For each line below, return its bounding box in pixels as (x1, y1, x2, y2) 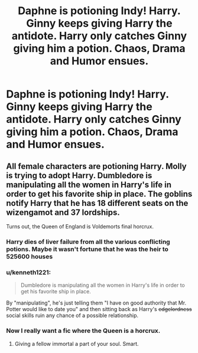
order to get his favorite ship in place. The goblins (6, 189, 193, 199)
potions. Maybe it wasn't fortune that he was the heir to (6, 245, 168, 253)
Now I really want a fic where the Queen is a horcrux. (6, 326, 161, 335)
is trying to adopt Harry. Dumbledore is (6, 170, 152, 181)
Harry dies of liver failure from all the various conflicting (6, 237, 170, 246)
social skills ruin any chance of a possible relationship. (6, 312, 139, 319)
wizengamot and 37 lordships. (6, 207, 120, 217)
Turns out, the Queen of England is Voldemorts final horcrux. (6, 223, 154, 230)
